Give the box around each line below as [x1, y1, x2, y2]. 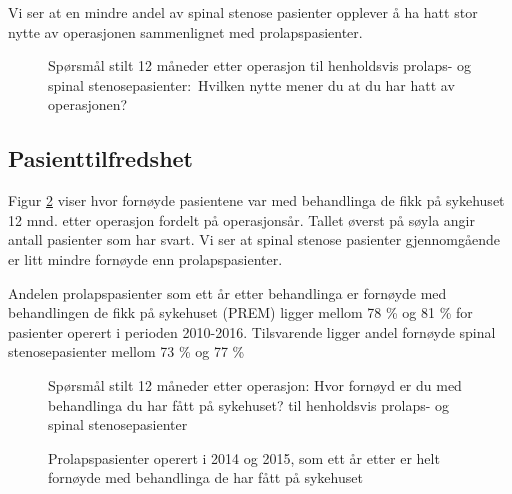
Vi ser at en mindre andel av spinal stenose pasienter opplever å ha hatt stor [8, 2, 478, 22]
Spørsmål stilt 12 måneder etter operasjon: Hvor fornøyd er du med [48, 374, 462, 395]
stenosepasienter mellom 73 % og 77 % [8, 341, 245, 362]
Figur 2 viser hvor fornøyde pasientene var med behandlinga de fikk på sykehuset [8, 190, 505, 211]
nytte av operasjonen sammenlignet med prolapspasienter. [8, 21, 363, 42]
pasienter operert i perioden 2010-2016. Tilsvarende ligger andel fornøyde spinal [8, 321, 496, 342]
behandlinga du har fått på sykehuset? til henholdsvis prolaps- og [48, 394, 450, 415]
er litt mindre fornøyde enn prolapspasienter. [8, 248, 283, 269]
